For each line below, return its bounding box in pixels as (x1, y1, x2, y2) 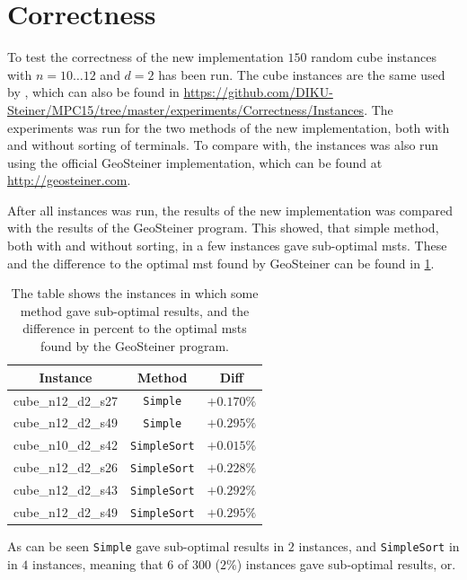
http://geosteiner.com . (7, 171, 131, 189)
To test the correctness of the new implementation (7, 48, 284, 66)
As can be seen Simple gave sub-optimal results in (7, 537, 285, 556)
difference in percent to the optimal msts (22, 319, 247, 338)
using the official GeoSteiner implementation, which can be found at (7, 153, 383, 171)
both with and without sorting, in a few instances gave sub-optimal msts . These (7, 236, 447, 255)
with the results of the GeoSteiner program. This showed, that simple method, (7, 218, 439, 237)
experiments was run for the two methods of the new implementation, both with (7, 118, 450, 136)
